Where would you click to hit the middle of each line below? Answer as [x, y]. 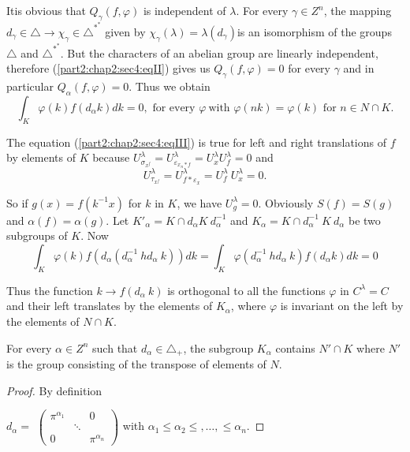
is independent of [184, 10]
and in [359, 68]
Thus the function [50, 290]
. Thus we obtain [170, 86]
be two [364, 220]
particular [30, 86]
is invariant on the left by [342, 306]
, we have [199, 202]
